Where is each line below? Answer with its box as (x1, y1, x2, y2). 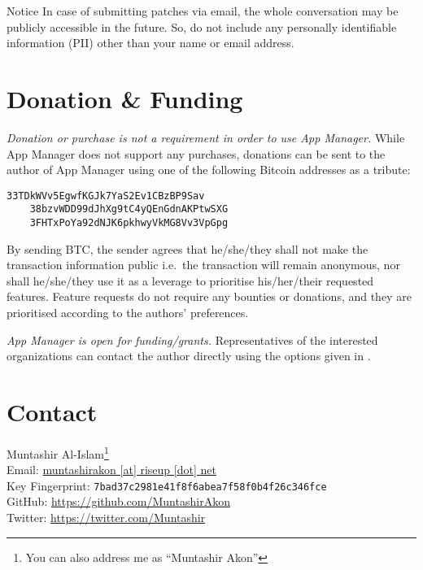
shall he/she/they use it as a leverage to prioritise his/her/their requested (7, 272, 374, 289)
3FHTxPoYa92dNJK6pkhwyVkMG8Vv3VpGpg (29, 217, 229, 228)
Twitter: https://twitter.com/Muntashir (7, 509, 206, 526)
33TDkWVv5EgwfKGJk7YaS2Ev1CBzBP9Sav (7, 189, 205, 202)
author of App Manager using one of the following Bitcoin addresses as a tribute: (7, 161, 411, 178)
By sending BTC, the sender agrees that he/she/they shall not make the (7, 240, 368, 257)
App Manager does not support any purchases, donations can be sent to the (7, 145, 386, 162)
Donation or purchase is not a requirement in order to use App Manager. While (7, 128, 405, 146)
